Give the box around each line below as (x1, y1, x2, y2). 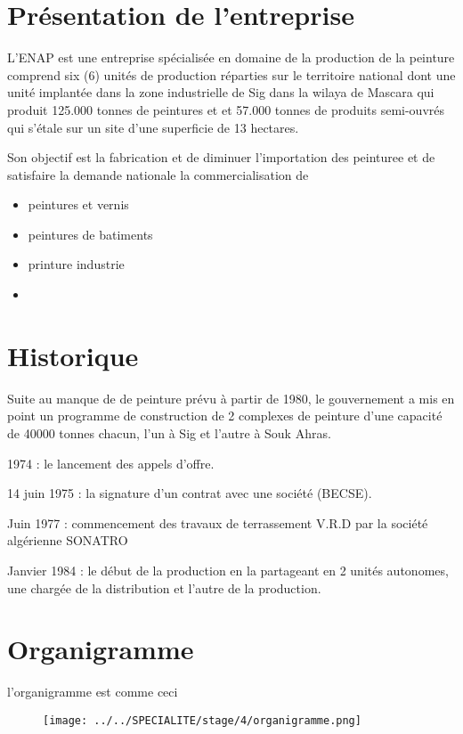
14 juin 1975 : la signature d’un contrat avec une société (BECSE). (7, 484, 372, 502)
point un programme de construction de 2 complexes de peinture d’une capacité (7, 406, 443, 425)
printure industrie (28, 255, 125, 273)
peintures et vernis (28, 195, 129, 214)
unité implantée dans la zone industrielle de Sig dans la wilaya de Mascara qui (7, 83, 435, 102)
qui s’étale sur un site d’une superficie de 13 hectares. (7, 118, 299, 136)
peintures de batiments (28, 224, 153, 243)
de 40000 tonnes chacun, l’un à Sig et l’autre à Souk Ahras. (7, 423, 331, 442)
